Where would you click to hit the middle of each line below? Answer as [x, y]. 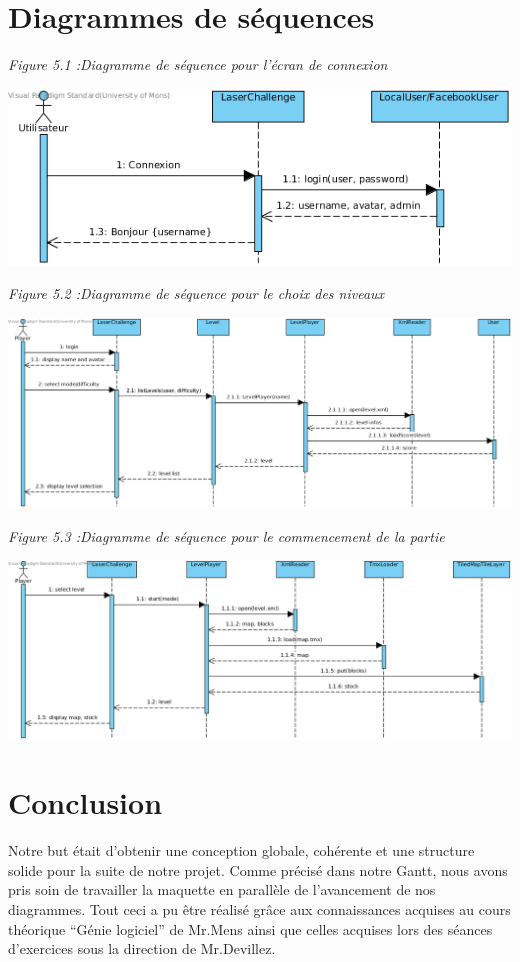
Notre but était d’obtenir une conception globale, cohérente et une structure [241, 850]
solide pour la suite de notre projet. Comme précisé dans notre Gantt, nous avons [258, 869]
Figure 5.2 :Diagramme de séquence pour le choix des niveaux [196, 293]
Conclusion [85, 802]
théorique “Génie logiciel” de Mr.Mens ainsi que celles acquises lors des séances [250, 928]
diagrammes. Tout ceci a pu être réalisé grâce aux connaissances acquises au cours [259, 909]
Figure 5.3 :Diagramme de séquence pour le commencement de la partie [226, 535]
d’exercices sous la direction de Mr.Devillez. [142, 948]
